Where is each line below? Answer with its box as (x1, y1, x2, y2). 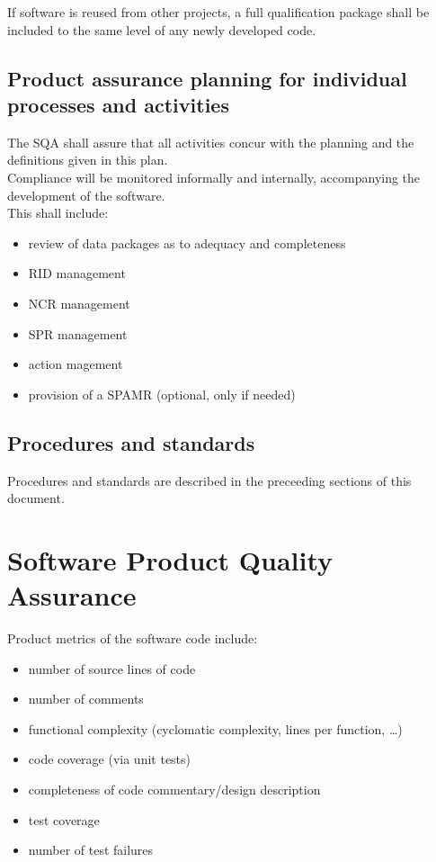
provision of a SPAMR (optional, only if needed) (28, 384, 296, 403)
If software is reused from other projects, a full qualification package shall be (7, 3, 430, 21)
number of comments (28, 689, 144, 708)
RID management (28, 264, 126, 283)
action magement (28, 355, 123, 373)
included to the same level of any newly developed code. (7, 20, 316, 39)
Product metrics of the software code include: (7, 629, 258, 648)
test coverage (28, 810, 100, 829)
